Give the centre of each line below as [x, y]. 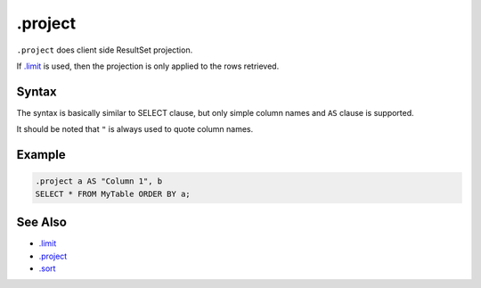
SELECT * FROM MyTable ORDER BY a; [113, 193]
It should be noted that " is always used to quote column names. [135, 129]
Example [41, 155]
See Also [41, 222]
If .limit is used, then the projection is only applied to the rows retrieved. [148, 66]
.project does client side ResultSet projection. [105, 50]
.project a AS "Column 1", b [99, 181]
